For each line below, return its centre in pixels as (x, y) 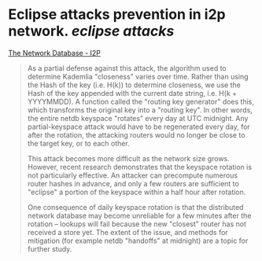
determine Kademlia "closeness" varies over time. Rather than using (138, 76)
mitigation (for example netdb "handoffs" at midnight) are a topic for (138, 241)
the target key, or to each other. (78, 143)
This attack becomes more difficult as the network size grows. (128, 158)
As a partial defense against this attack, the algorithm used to (127, 68)
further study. (50, 248)
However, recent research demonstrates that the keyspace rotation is (140, 167)
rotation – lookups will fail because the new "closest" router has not (137, 224)
